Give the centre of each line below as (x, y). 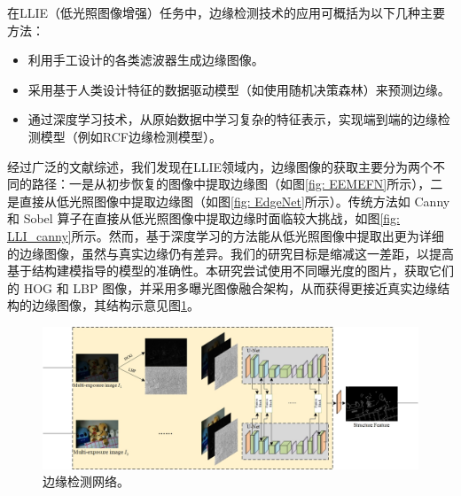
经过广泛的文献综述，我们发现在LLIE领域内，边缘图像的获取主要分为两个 (220, 166)
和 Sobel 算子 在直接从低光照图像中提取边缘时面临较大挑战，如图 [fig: (203, 218)
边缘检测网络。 (86, 481)
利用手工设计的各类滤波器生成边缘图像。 (146, 60)
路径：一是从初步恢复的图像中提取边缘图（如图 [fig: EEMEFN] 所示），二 (237, 184)
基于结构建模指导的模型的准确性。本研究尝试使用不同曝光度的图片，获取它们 (230, 271)
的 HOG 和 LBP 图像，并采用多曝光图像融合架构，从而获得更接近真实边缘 (223, 287)
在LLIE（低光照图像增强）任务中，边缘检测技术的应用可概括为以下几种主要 (227, 12)
